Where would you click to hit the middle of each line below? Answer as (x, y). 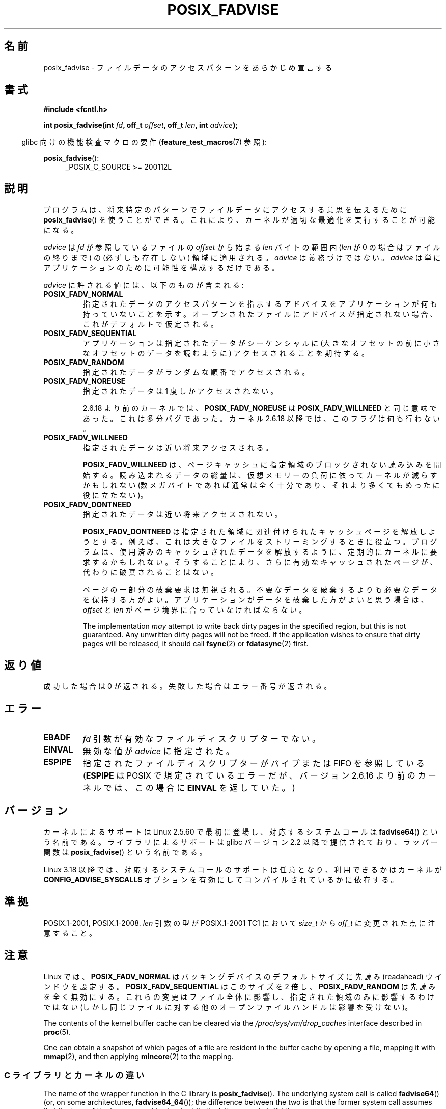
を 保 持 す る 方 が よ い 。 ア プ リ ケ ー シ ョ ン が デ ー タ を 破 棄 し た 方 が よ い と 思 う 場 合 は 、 (255, 600)
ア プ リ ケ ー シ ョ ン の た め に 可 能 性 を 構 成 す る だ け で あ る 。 (161, 268)
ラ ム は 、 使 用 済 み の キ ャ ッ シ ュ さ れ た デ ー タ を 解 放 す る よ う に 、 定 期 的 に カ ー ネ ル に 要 (260, 552)
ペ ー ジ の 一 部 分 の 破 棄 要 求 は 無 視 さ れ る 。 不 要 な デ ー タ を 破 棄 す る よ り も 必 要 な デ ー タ (260, 590)
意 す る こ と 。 (70, 933)
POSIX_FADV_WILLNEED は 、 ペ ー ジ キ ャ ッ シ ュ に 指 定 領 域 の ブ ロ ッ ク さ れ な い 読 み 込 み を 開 (262, 465)
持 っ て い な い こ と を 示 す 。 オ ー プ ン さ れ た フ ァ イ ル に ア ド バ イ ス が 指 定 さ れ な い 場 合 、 (260, 314)
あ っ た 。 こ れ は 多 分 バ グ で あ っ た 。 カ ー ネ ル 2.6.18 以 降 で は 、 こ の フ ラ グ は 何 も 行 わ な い (261, 419)
